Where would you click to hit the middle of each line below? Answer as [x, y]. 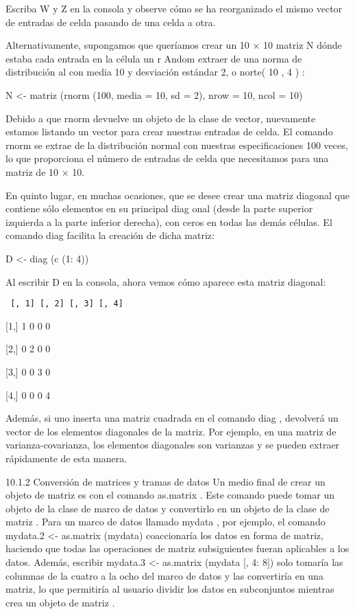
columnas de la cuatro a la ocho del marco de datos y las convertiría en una [164, 575]
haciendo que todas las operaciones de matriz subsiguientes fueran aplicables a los [177, 548]
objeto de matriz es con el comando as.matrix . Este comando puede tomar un [170, 495]
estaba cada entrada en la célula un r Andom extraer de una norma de [154, 58]
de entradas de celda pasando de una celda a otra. [111, 22]
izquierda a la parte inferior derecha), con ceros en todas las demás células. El [169, 221]
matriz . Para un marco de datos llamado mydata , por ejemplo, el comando [166, 522]
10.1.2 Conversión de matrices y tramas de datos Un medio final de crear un [166, 481]
